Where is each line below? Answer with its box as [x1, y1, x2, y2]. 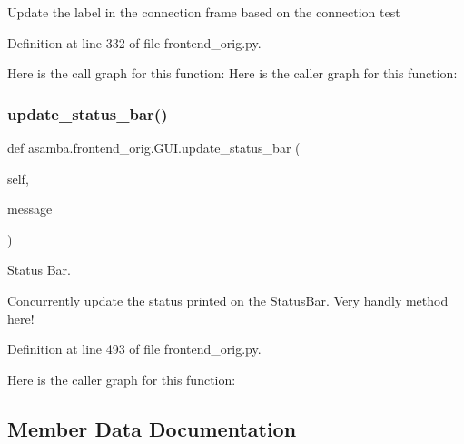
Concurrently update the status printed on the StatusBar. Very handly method [7, 290, 449, 309]
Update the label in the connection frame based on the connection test [7, 3, 400, 21]
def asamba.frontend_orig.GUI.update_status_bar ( [7, 138, 301, 156]
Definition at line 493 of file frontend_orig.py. [7, 339, 262, 358]
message [7, 199, 53, 218]
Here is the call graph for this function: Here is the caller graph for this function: [7, 64, 458, 83]
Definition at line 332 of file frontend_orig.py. [7, 33, 262, 52]
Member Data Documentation [7, 414, 297, 442]
